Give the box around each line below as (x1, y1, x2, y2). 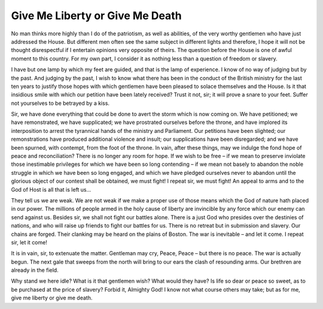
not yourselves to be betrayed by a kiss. (11, 99, 110, 107)
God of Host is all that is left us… (11, 186, 92, 193)
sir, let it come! (11, 238, 47, 246)
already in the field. (11, 266, 59, 274)
